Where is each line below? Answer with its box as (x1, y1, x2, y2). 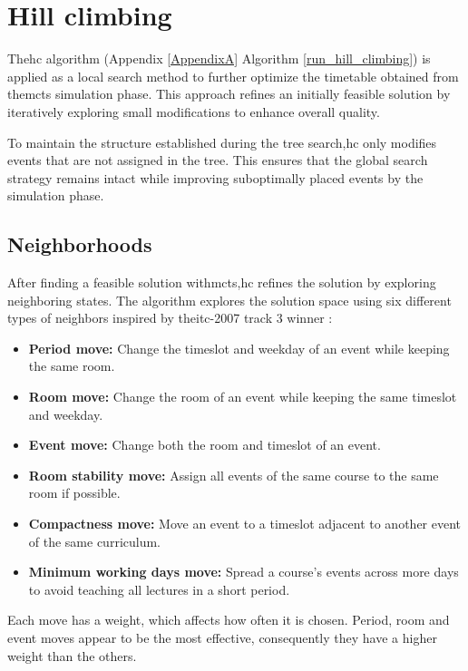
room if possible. (28, 483, 121, 502)
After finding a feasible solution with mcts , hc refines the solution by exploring (7, 273, 436, 292)
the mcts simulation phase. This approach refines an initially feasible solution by (7, 84, 451, 103)
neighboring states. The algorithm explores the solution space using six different (7, 290, 452, 309)
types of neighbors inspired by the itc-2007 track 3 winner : (7, 308, 333, 327)
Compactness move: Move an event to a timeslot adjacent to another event (28, 514, 462, 533)
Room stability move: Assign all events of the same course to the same (28, 465, 439, 484)
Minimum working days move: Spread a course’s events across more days (28, 562, 459, 581)
